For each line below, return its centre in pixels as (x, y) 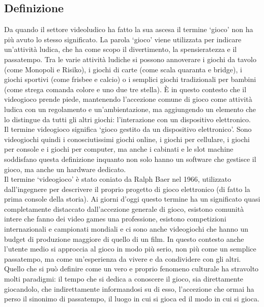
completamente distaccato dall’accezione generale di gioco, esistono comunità (124, 208)
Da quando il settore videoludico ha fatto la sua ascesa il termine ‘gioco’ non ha (129, 29)
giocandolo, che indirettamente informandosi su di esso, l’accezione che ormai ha (129, 288)
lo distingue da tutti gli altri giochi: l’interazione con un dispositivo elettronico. (127, 119)
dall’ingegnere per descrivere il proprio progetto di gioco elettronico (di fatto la (127, 189)
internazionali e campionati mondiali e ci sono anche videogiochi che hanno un (126, 229)
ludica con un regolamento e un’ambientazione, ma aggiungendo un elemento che (130, 109)
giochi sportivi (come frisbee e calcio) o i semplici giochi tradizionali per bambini (130, 79)
